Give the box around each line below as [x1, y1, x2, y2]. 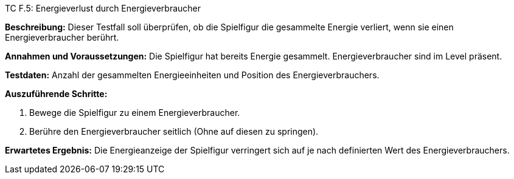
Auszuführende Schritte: [5, 89, 108, 99]
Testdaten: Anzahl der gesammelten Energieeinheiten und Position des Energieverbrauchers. [5, 70, 380, 80]
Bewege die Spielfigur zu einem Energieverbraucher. [29, 107, 240, 118]
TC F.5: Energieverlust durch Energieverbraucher [5, 3, 201, 13]
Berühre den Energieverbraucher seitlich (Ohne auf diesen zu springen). [29, 126, 319, 137]
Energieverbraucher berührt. [5, 32, 119, 42]
